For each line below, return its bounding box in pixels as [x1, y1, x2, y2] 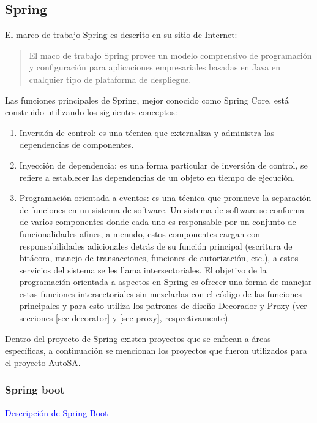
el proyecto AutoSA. [5, 356, 81, 368]
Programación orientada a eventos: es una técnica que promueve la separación [19, 191, 311, 204]
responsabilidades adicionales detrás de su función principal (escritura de [19, 239, 293, 252]
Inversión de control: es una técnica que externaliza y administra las [19, 126, 275, 139]
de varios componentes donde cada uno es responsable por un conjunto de [19, 215, 296, 228]
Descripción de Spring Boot [5, 406, 108, 419]
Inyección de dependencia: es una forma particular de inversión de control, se [19, 158, 308, 171]
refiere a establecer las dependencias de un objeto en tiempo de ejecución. [19, 170, 296, 183]
